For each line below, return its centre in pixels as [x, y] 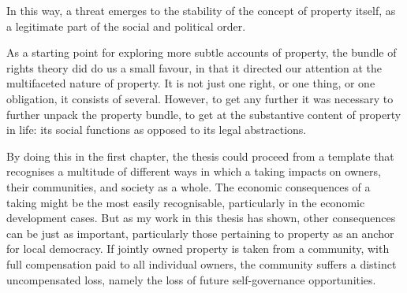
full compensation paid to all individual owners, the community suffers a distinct [202, 263]
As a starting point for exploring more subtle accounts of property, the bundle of [202, 52]
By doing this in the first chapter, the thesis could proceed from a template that [200, 156]
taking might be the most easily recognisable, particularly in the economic [186, 202]
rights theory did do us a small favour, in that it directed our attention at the [194, 67]
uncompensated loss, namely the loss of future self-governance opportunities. [191, 279]
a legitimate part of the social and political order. [126, 26]
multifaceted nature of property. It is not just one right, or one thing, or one [191, 83]
